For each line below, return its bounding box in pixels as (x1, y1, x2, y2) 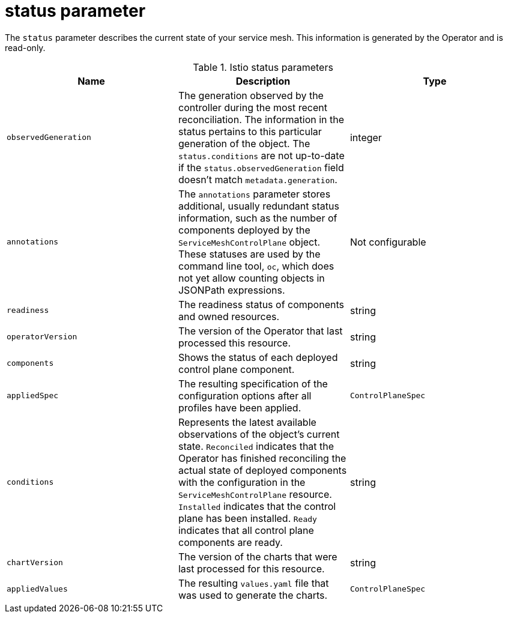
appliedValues (7, 584, 68, 594)
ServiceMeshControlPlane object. (178, 235, 321, 248)
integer (349, 131, 382, 144)
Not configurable (349, 235, 426, 248)
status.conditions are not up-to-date (178, 149, 345, 162)
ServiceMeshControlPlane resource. (178, 488, 332, 500)
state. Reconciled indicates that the (178, 440, 334, 452)
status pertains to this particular (178, 125, 322, 138)
